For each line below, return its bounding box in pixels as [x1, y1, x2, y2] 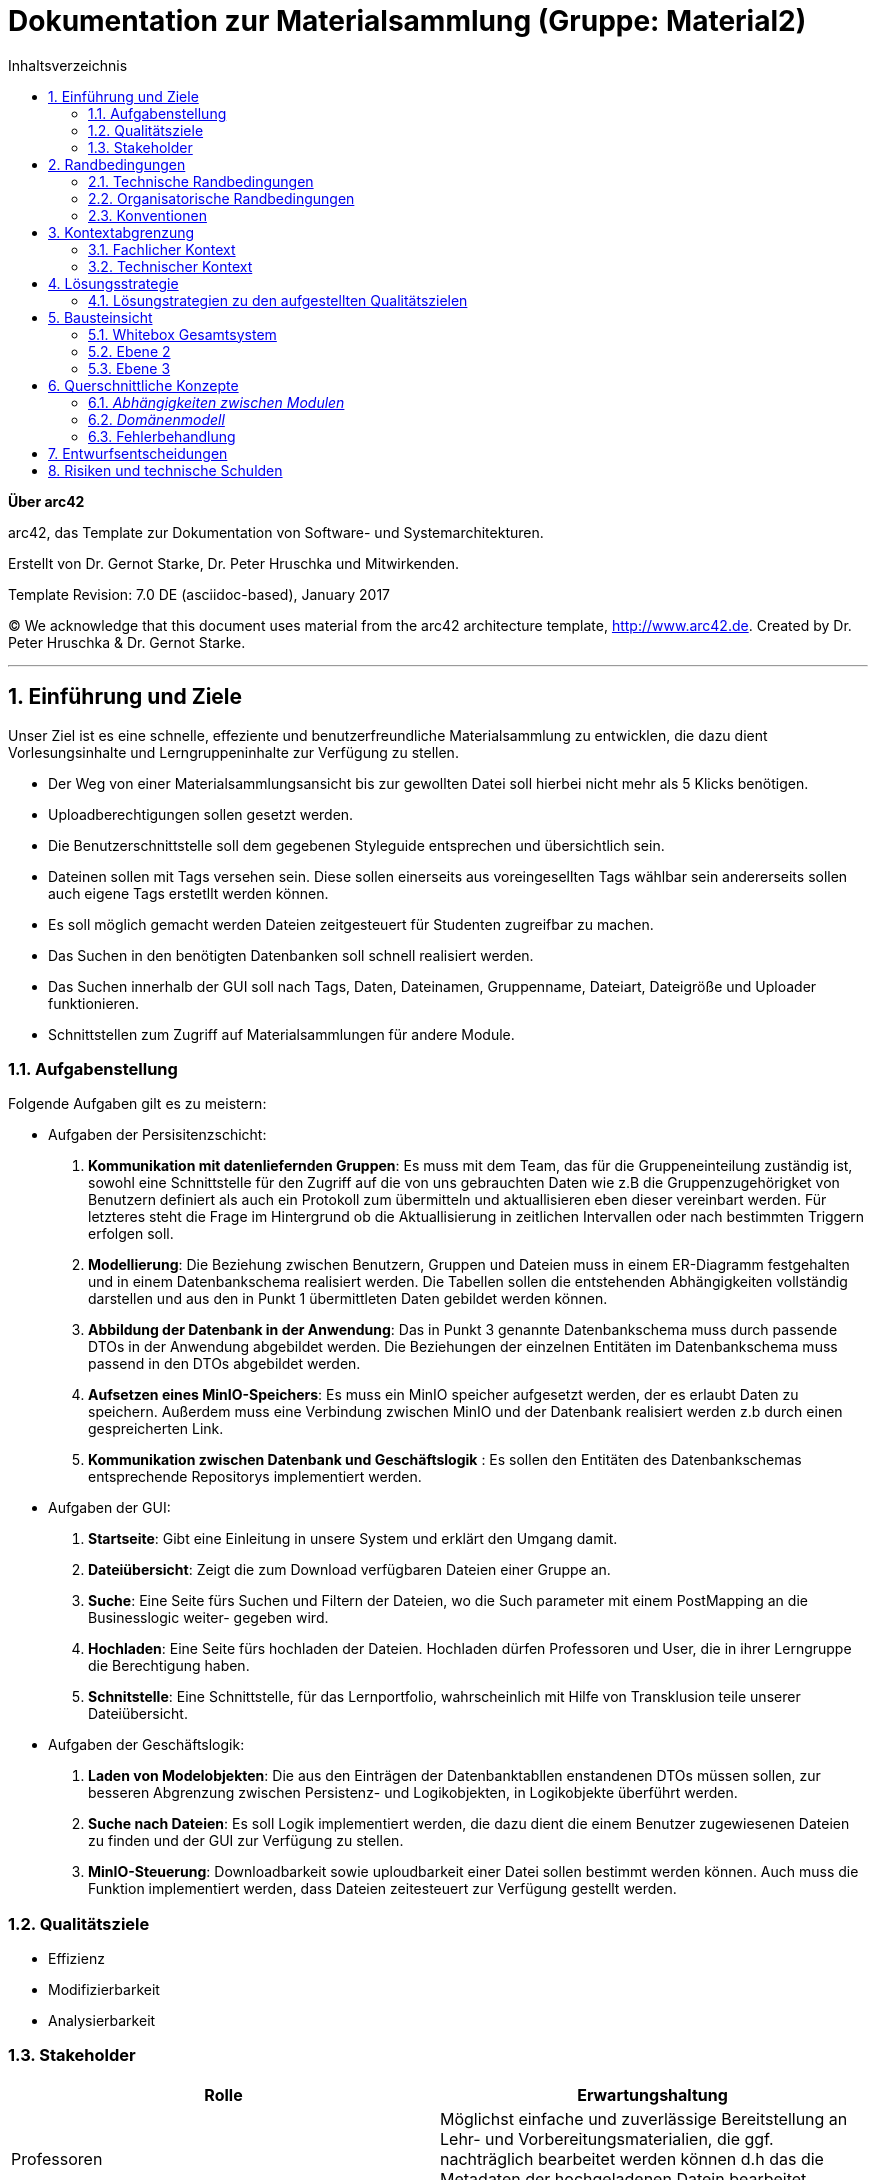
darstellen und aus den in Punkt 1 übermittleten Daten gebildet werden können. [88, 1290, 608, 1308]
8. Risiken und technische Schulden [48, 461, 283, 479]
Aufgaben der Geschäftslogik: [48, 1736, 245, 1754]
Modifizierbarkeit [48, 1981, 160, 1999]
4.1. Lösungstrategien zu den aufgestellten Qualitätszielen [88, 291, 468, 309]
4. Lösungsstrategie [48, 274, 179, 292]
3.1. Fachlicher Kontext [88, 240, 236, 258]
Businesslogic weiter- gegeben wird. [88, 1609, 329, 1627]
